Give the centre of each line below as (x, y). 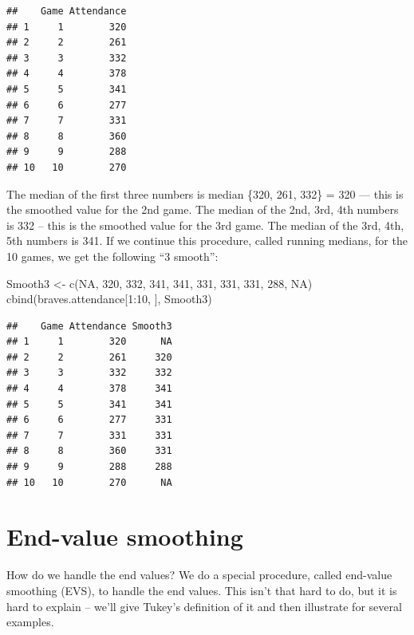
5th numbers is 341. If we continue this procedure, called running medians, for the (207, 241)
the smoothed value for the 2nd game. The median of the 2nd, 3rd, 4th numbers (203, 209)
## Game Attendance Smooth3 (89, 326)
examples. (30, 622)
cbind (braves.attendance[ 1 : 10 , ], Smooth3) (109, 299)
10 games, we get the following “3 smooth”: (112, 256)
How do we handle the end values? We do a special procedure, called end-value (199, 575)
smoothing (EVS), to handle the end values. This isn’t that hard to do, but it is (202, 590)
